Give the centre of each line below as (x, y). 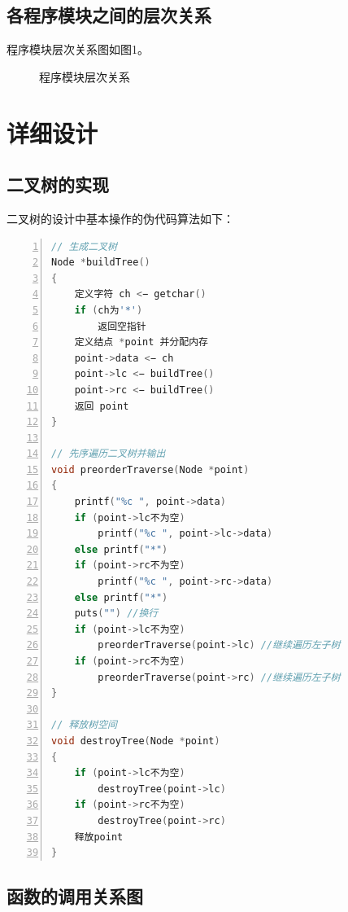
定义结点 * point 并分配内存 (141, 342)
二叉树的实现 (58, 184)
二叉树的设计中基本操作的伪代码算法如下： (120, 218)
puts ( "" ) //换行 (116, 614)
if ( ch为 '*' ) (109, 310)
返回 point (102, 406)
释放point (99, 837)
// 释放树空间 (84, 725)
